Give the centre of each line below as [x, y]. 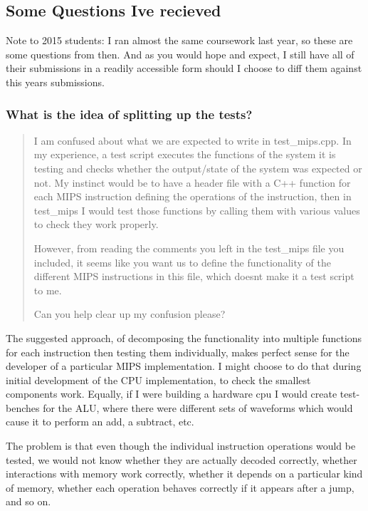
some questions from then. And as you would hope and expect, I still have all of [180, 54]
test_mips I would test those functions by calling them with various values [197, 210]
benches [23, 407]
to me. [48, 290]
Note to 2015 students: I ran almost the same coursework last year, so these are [179, 40]
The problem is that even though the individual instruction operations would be [181, 446]
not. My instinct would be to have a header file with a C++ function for [192, 182]
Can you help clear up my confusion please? [130, 314]
